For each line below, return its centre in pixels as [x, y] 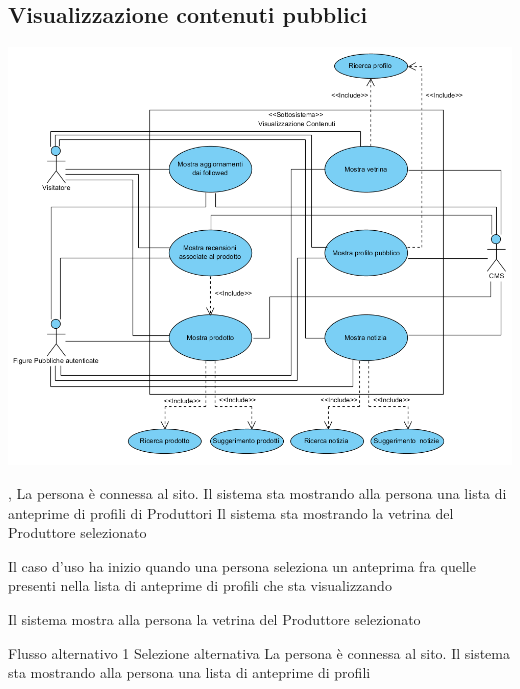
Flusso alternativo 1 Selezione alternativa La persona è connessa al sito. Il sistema [259, 652]
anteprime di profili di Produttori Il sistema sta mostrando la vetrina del [231, 512]
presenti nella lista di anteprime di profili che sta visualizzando [200, 585]
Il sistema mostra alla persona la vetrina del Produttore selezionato [214, 618]
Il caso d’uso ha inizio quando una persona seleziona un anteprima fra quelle [242, 565]
